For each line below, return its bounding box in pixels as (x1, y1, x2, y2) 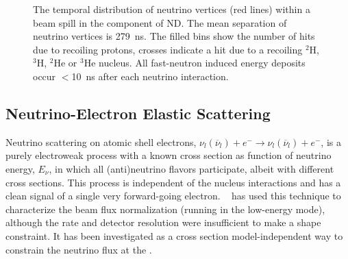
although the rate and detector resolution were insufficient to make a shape (5, 215, 321, 230)
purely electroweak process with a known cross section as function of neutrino (5, 148, 332, 162)
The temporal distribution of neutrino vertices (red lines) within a (33, 2, 310, 16)
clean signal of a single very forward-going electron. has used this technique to (5, 188, 341, 203)
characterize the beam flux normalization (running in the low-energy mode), (5, 201, 325, 216)
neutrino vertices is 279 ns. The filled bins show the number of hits (33, 29, 315, 43)
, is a (321, 134, 341, 149)
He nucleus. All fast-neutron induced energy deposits (84, 56, 306, 70)
